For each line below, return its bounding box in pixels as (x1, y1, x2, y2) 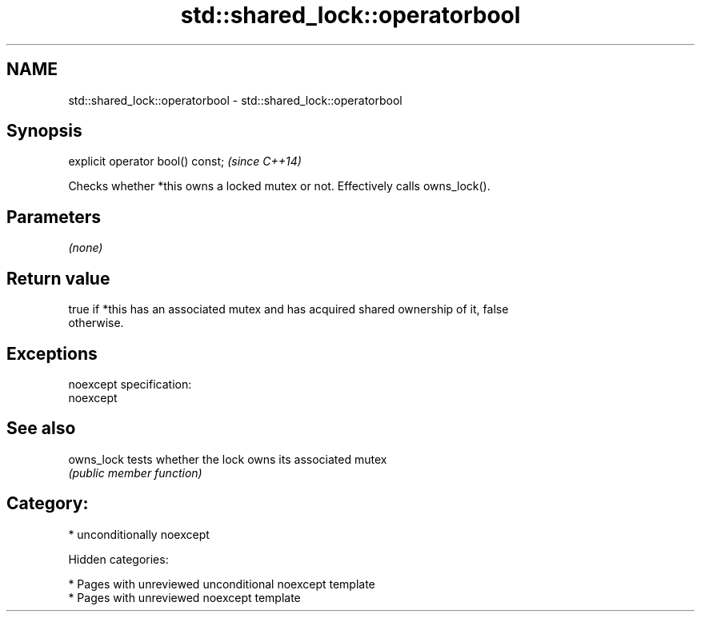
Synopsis (6, 121, 82, 142)
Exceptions (6, 343, 98, 364)
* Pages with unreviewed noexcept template (68, 590, 301, 604)
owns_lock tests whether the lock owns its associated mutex (68, 452, 387, 466)
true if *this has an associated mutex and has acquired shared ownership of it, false (68, 302, 509, 317)
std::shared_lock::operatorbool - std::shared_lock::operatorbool (68, 93, 403, 107)
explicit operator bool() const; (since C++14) (68, 154, 302, 169)
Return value (6, 268, 110, 289)
